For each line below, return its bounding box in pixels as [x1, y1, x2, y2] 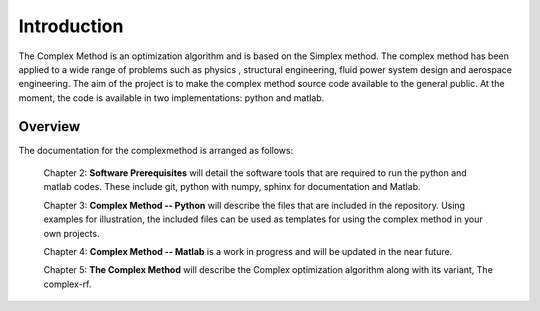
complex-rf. [43, 278, 92, 290]
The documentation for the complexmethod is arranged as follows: [18, 144, 294, 156]
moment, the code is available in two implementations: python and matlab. [18, 91, 325, 104]
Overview [18, 118, 81, 135]
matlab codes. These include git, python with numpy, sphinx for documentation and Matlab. [43, 181, 421, 193]
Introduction [18, 15, 124, 37]
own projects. [43, 227, 100, 239]
